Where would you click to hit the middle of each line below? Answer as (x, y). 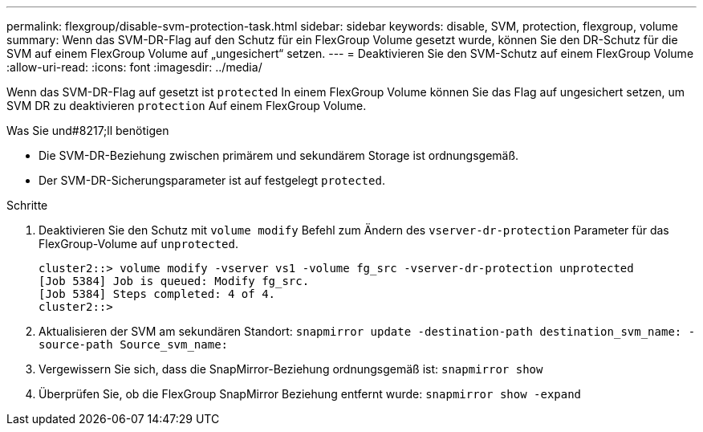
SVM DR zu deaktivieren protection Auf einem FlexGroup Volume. (187, 106)
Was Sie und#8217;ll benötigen (88, 130)
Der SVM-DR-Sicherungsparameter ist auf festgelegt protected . (212, 180)
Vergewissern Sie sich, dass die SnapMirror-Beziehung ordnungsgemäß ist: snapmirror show (291, 369)
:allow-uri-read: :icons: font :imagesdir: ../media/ (134, 67)
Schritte (27, 205)
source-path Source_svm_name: (134, 344)
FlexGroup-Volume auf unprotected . (139, 244)
